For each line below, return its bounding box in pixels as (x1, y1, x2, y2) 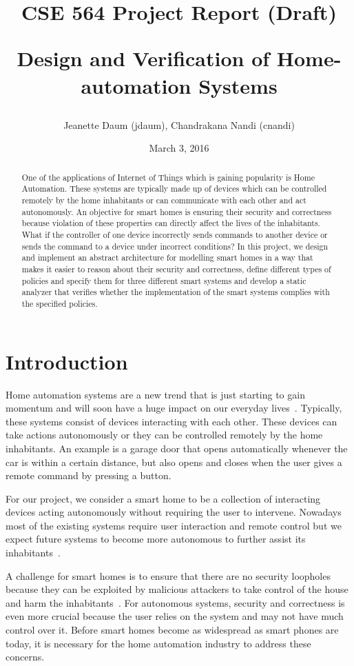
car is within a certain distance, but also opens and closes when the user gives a (6, 454, 342, 469)
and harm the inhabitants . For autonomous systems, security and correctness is (6, 595, 345, 609)
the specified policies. (21, 297, 98, 309)
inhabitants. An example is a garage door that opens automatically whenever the (6, 441, 348, 455)
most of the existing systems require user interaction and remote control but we (6, 518, 342, 532)
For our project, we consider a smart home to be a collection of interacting (6, 491, 321, 505)
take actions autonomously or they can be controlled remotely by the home (6, 427, 323, 442)
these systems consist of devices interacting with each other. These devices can (6, 414, 337, 428)
